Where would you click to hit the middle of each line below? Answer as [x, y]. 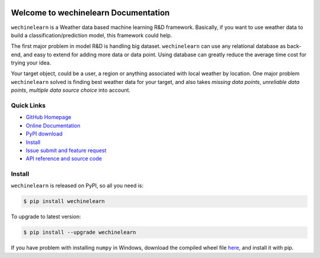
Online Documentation [53, 125]
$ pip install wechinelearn [64, 201]
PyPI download [44, 134]
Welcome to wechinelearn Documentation [90, 13]
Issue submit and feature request [66, 150]
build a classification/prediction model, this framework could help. [92, 35]
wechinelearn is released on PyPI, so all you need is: [77, 186]
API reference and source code [64, 159]
